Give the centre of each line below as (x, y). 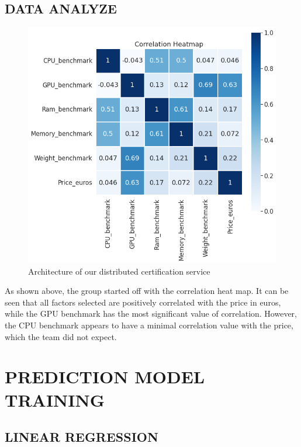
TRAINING (55, 399)
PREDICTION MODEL (105, 377)
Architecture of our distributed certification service (119, 271)
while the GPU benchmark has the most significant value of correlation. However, (151, 313)
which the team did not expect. (61, 336)
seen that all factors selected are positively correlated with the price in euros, (143, 302)
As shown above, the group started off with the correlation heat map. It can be (147, 291)
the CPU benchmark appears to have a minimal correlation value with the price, (149, 325)
